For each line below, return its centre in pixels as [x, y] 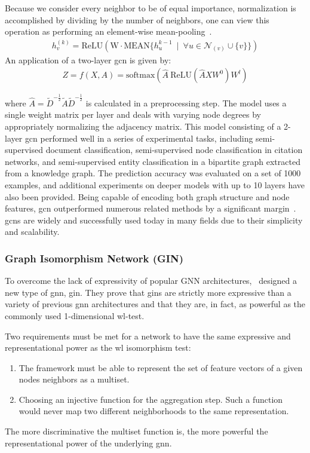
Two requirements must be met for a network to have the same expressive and [148, 336]
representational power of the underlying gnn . [88, 443]
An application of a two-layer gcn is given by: [88, 59]
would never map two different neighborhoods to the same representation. [154, 411]
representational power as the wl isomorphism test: [98, 348]
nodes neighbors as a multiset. [74, 379]
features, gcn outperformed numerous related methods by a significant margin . [151, 208]
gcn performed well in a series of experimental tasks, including [139, 138]
